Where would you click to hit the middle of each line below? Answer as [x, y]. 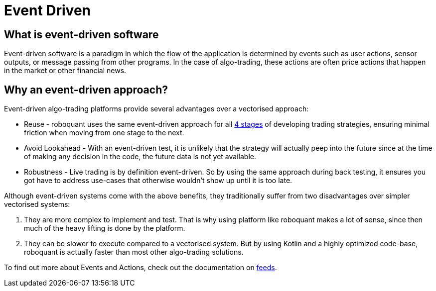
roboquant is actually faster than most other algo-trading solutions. [134, 252]
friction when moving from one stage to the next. [104, 133]
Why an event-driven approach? [86, 90]
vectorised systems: [37, 204]
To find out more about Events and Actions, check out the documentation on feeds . [141, 268]
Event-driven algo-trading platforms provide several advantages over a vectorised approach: [156, 109]
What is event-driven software [81, 34]
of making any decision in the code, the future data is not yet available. [140, 157]
